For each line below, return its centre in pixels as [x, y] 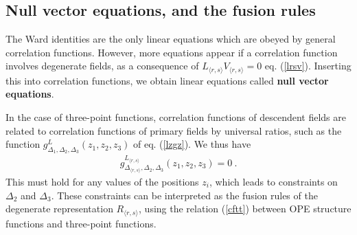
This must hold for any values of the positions [102, 181]
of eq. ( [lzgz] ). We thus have [192, 144]
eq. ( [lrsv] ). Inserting [308, 66]
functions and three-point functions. [81, 223]
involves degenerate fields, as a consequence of [102, 66]
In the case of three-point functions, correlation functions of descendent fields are [176, 117]
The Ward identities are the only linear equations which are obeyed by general [171, 39]
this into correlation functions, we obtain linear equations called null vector [167, 80]
